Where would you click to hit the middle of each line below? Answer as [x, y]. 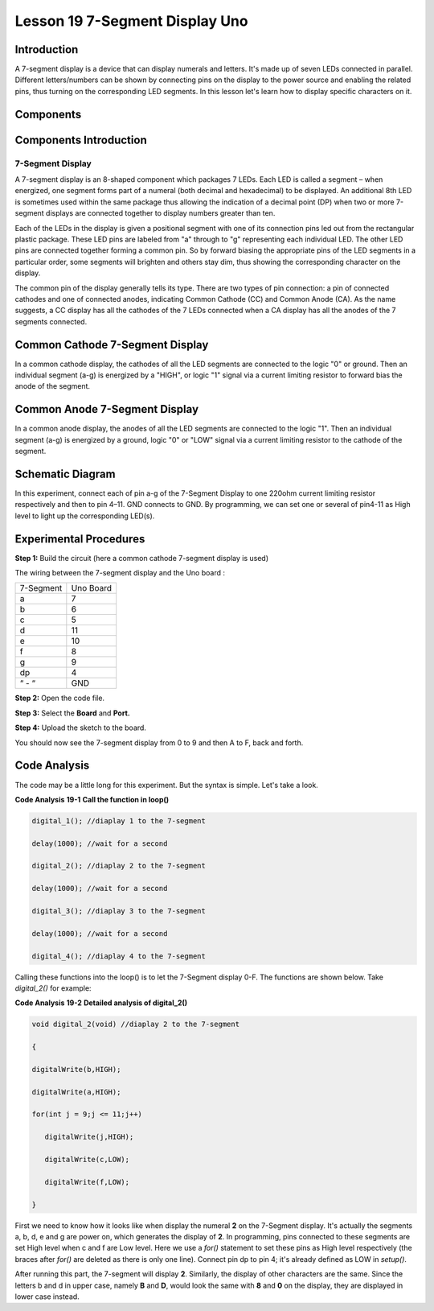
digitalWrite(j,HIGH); [89, 1137]
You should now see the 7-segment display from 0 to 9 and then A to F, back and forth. [159, 742]
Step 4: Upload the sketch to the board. [80, 728]
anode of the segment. [53, 386]
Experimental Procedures [80, 539]
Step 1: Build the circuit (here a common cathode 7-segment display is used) [142, 558]
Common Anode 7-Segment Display [107, 409]
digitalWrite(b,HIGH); [76, 1069]
